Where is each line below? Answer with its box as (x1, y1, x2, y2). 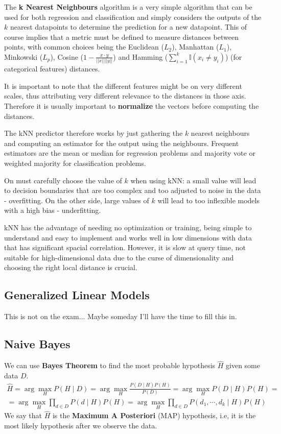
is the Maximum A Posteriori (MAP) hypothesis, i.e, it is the (52, 410, 256, 421)
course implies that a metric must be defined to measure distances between (4, 31, 239, 42)
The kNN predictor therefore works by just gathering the (4, 128, 183, 138)
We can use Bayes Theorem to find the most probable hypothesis (4, 360, 216, 371)
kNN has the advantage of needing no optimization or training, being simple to (4, 222, 252, 232)
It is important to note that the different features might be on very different (4, 80, 242, 91)
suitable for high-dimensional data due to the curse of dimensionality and (4, 252, 234, 262)
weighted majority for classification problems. (4, 158, 146, 168)
